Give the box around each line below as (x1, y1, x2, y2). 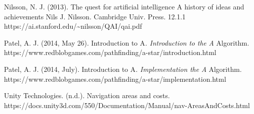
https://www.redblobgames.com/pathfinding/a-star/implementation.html (4, 73, 226, 84)
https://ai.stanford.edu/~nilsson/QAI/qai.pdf (4, 21, 142, 31)
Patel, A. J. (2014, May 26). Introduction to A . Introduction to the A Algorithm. (4, 37, 250, 48)
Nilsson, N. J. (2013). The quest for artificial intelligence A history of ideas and (4, 1, 245, 11)
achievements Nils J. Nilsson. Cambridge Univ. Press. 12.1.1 (4, 11, 186, 21)
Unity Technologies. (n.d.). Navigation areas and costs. (4, 90, 170, 101)
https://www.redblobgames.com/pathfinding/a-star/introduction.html (4, 47, 216, 57)
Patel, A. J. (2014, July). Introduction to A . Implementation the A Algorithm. (4, 63, 242, 74)
